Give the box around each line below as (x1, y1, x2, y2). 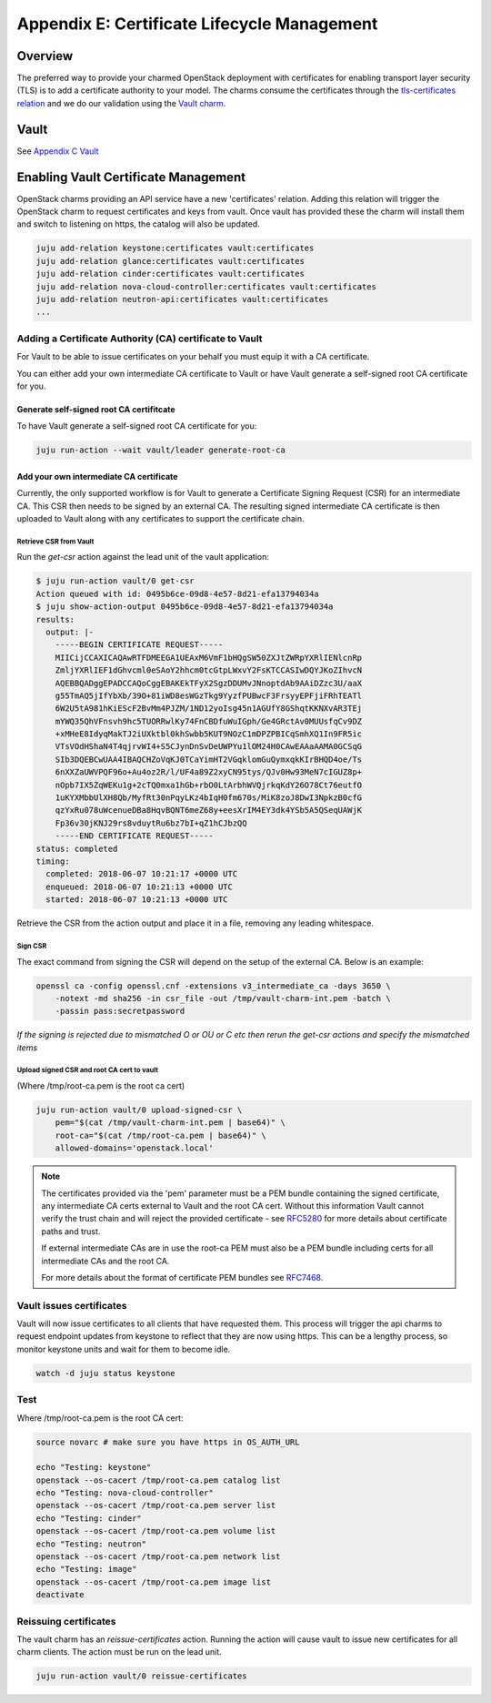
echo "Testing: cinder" (35, 1513, 143, 1524)
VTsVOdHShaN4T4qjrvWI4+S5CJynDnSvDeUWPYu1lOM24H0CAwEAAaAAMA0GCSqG (55, 742, 363, 752)
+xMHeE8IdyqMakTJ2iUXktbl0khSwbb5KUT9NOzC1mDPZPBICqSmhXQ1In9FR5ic (55, 729, 363, 739)
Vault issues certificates (16, 1299, 127, 1312)
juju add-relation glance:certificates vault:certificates (35, 256, 305, 266)
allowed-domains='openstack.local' (55, 1143, 214, 1153)
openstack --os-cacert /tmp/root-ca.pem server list (35, 1500, 276, 1511)
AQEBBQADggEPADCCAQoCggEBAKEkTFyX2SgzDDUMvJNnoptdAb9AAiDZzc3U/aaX (55, 678, 363, 688)
